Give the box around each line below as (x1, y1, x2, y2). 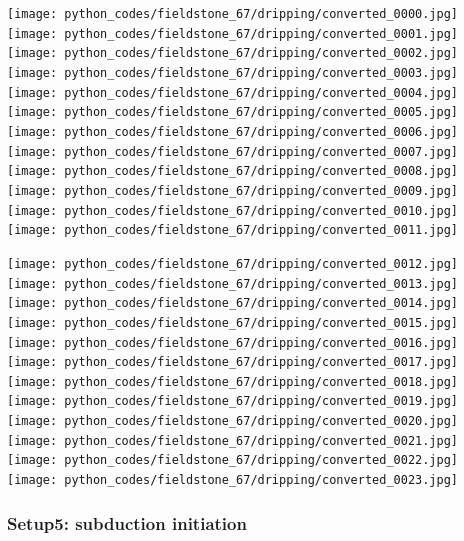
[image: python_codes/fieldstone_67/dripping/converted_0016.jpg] (7, 335, 459, 350)
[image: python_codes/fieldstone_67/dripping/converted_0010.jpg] (7, 203, 459, 218)
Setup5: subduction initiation (7, 510, 247, 535)
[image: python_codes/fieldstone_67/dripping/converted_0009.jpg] (7, 183, 459, 198)
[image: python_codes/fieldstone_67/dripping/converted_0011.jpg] (7, 223, 459, 238)
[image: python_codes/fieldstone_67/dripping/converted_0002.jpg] (7, 46, 459, 61)
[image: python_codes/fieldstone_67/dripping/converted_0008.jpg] (7, 164, 459, 179)
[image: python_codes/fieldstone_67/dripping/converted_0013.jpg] (7, 276, 459, 291)
